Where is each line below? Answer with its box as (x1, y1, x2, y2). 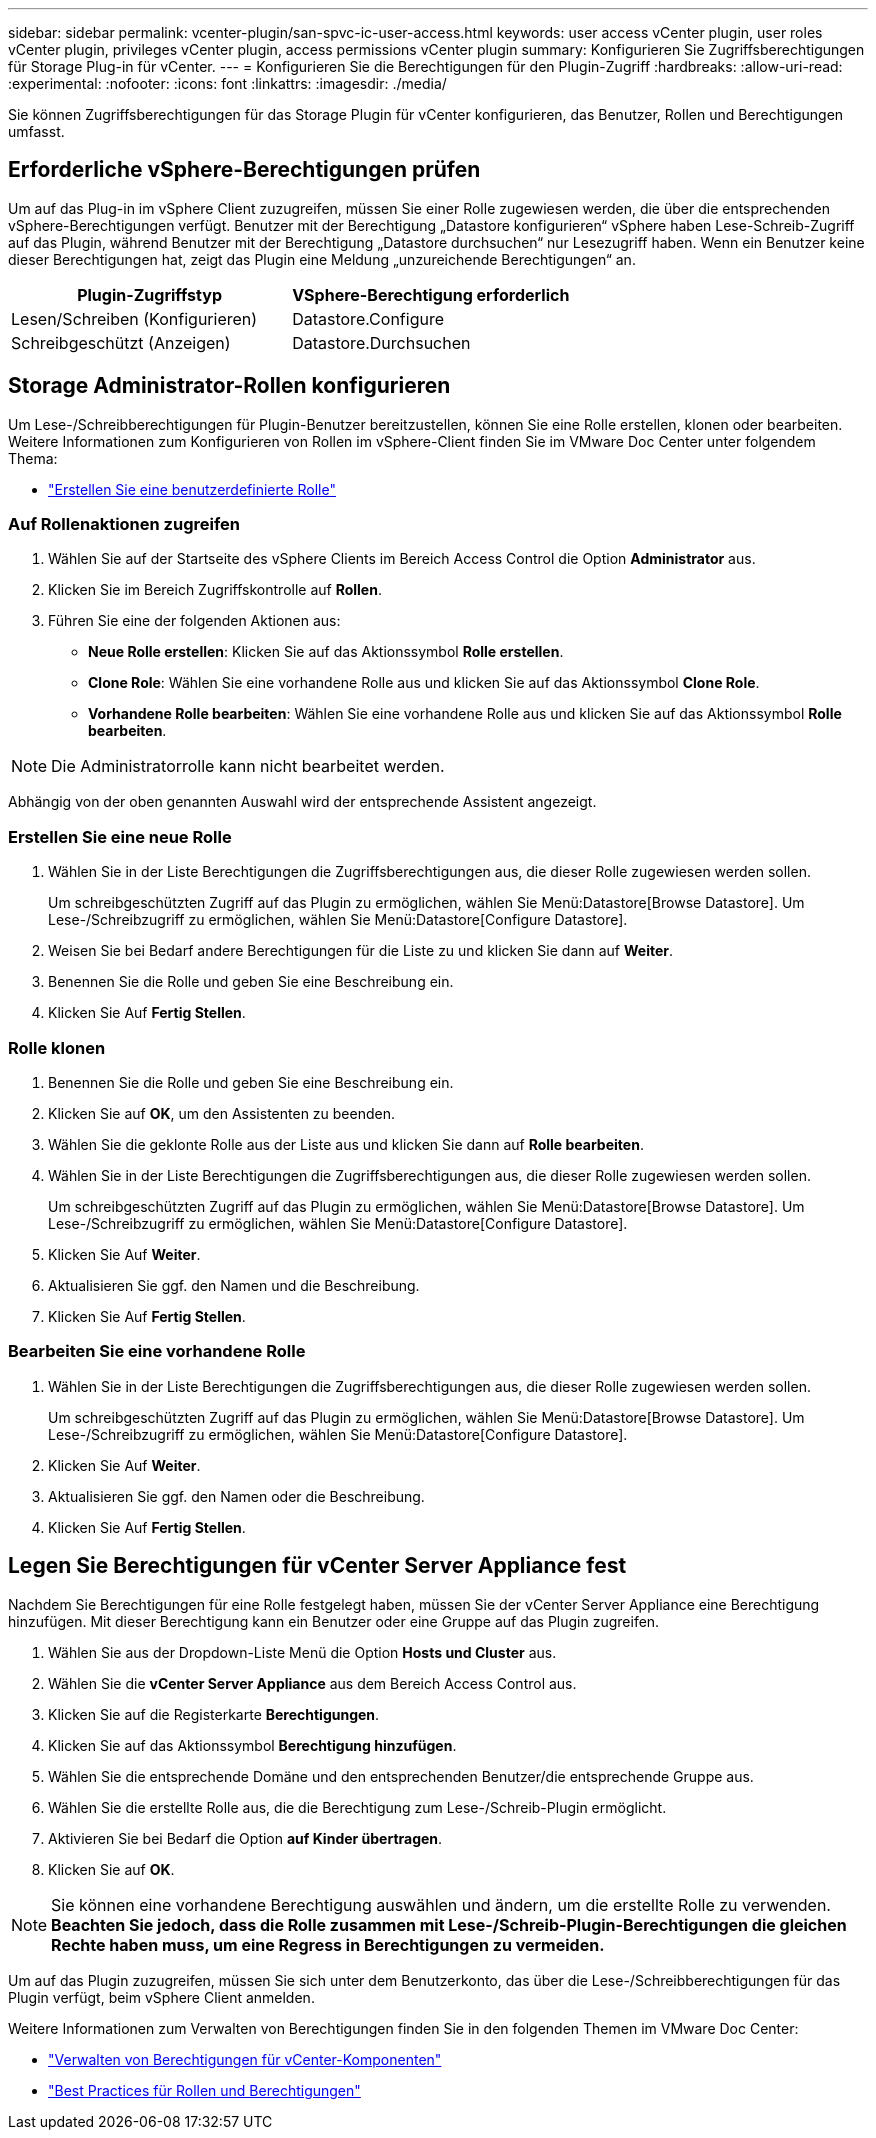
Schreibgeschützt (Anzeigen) (11, 332, 231, 353)
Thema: (8, 449, 58, 467)
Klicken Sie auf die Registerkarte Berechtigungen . (48, 1705, 380, 1723)
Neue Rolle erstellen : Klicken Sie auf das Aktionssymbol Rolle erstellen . (88, 643, 564, 661)
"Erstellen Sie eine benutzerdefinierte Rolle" (48, 480, 336, 498)
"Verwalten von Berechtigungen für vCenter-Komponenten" (48, 2050, 442, 2068)
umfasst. (8, 123, 65, 140)
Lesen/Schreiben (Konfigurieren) (11, 308, 258, 329)
